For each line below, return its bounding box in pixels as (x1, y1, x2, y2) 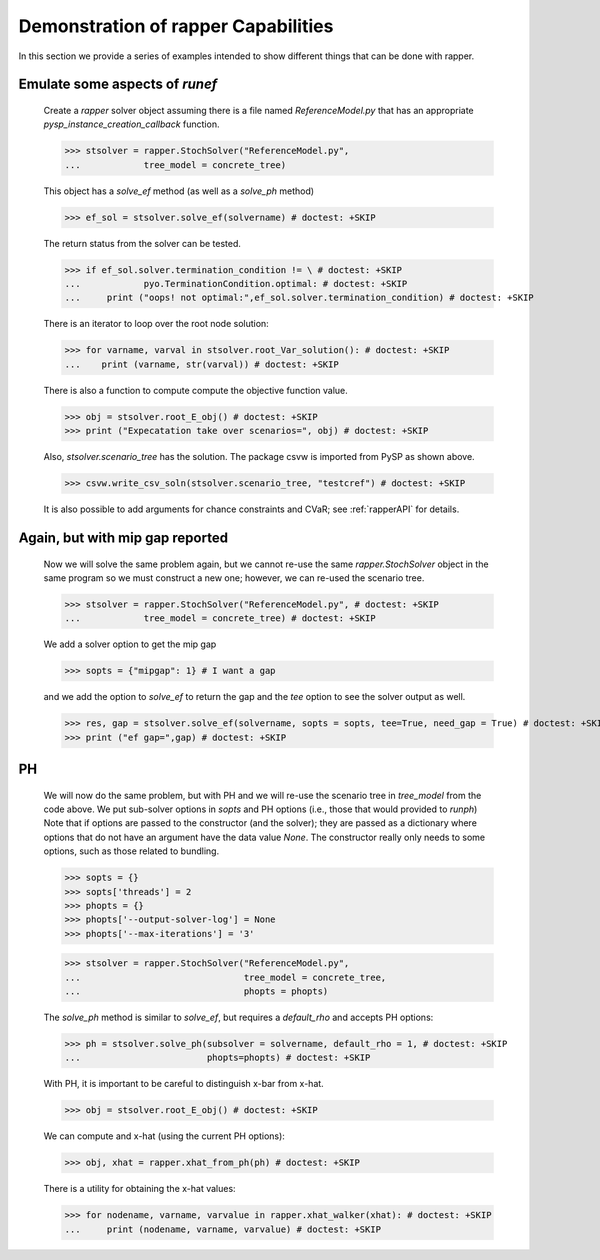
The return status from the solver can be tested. (43, 237, 242, 249)
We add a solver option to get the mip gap (43, 638, 217, 650)
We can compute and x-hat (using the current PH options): (43, 1130, 285, 1142)
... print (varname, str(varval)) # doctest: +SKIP (64, 358, 339, 370)
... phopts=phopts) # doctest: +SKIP (64, 1052, 371, 1064)
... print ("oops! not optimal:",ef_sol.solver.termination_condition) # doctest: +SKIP (64, 292, 534, 304)
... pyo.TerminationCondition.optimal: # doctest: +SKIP (64, 278, 408, 290)
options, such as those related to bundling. (43, 845, 220, 857)
